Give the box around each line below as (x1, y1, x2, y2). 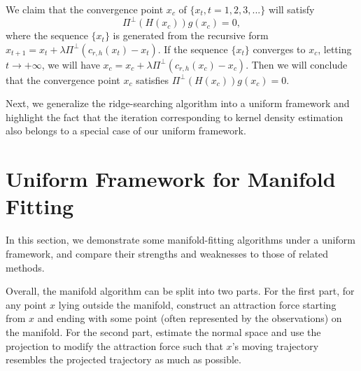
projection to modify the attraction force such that (6, 338, 223, 353)
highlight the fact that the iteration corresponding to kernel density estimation (6, 109, 344, 124)
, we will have (41, 57, 100, 71)
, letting (318, 41, 352, 56)
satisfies (136, 72, 169, 87)
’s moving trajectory (232, 338, 319, 353)
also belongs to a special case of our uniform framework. (6, 123, 246, 138)
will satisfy (268, 2, 315, 16)
